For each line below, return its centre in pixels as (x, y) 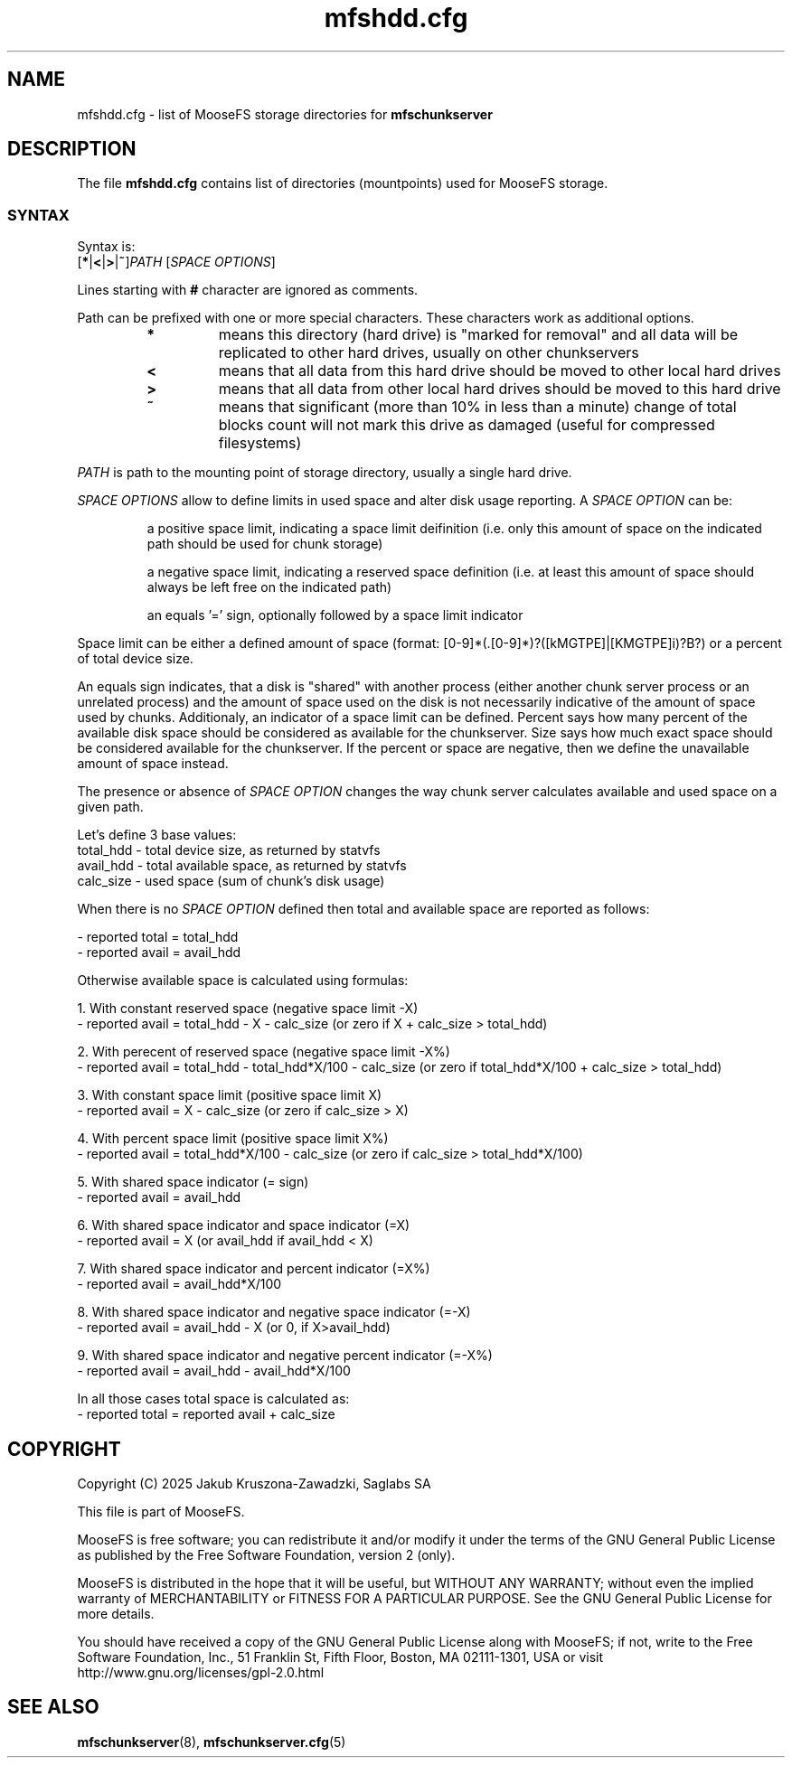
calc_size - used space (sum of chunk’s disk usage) (231, 881)
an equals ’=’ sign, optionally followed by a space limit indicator (335, 615)
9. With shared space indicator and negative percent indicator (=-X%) (285, 1356)
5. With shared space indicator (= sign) (193, 1182)
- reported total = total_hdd (158, 937)
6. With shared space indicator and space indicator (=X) (244, 1225)
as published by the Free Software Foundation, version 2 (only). (266, 1555)
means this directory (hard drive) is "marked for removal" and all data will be (478, 335)
